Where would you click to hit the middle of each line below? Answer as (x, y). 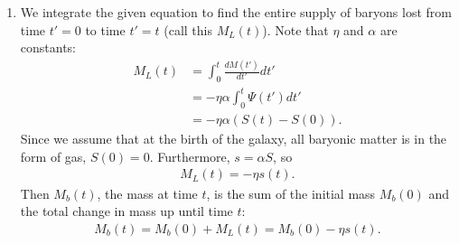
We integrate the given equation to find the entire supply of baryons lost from (236, 12)
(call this (188, 29)
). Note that (295, 29)
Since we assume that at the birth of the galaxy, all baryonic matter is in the (234, 139)
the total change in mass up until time (126, 211)
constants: (48, 47)
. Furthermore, (190, 156)
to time (105, 29)
